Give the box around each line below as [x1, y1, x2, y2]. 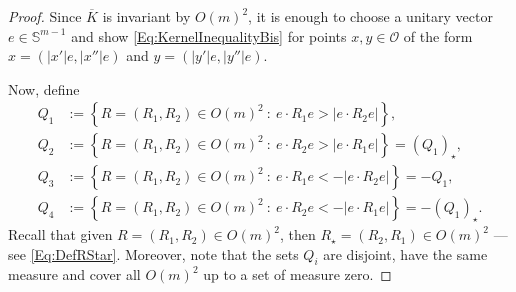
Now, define [8, 78, 80, 99]
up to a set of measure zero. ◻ [203, 264, 392, 285]
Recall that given [8, 224, 113, 245]
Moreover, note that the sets [125, 243, 299, 264]
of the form [403, 25, 473, 46]
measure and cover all [8, 264, 141, 285]
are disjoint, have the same [323, 243, 488, 264]
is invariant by [102, 6, 191, 26]
